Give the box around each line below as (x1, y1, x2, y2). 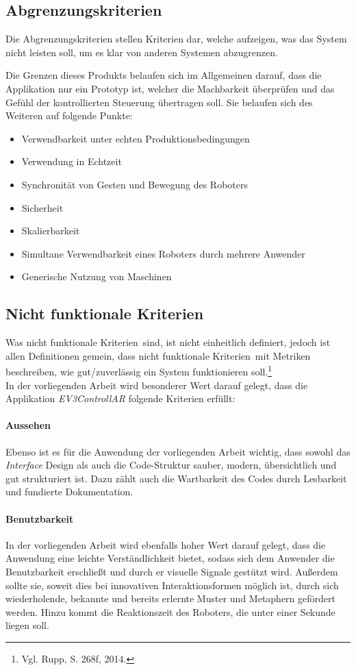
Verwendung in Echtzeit (21, 154, 122, 169)
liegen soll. (5, 618, 49, 632)
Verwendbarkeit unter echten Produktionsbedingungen (21, 131, 250, 145)
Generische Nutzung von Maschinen (21, 269, 172, 284)
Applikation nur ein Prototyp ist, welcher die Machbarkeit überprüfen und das (5, 81, 335, 95)
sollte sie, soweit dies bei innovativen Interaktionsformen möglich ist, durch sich (5, 578, 339, 592)
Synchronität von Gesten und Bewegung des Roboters (21, 177, 248, 191)
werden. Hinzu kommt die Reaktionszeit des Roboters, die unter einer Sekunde (5, 604, 335, 619)
